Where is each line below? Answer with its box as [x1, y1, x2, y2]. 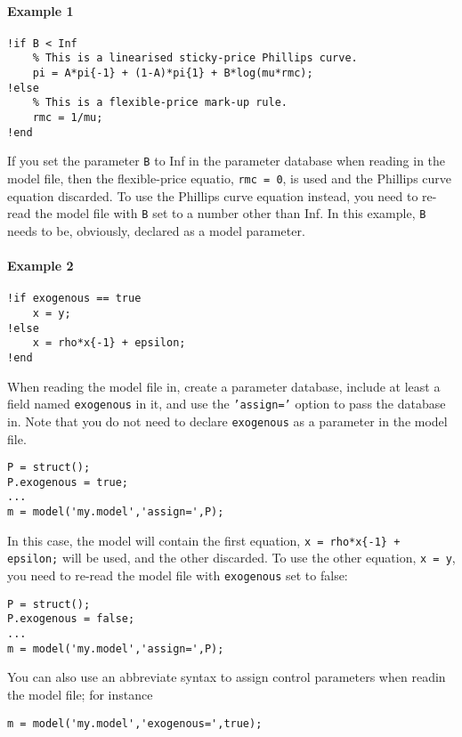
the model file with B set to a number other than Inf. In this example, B [35, 204, 426, 223]
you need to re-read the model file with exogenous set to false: [7, 566, 348, 585]
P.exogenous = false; [7, 612, 135, 626]
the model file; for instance [7, 684, 153, 703]
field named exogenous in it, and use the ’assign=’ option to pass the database [7, 394, 446, 413]
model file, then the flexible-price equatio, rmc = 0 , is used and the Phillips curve [7, 169, 452, 188]
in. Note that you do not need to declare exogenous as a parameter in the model [7, 411, 448, 430]
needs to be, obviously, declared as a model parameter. [7, 221, 305, 239]
